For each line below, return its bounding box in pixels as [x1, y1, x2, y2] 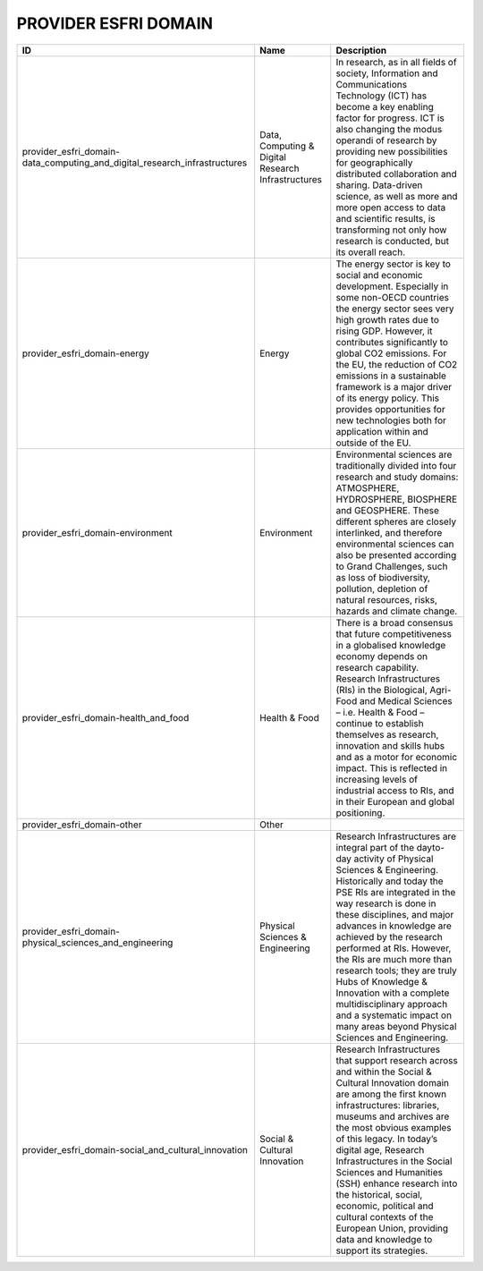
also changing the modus [335, 123, 443, 135]
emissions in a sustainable [335, 369, 447, 382]
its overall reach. [335, 246, 406, 258]
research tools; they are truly [335, 964, 458, 977]
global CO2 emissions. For [335, 347, 447, 360]
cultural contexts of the [335, 1210, 434, 1223]
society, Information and [335, 67, 438, 80]
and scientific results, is [335, 212, 436, 225]
